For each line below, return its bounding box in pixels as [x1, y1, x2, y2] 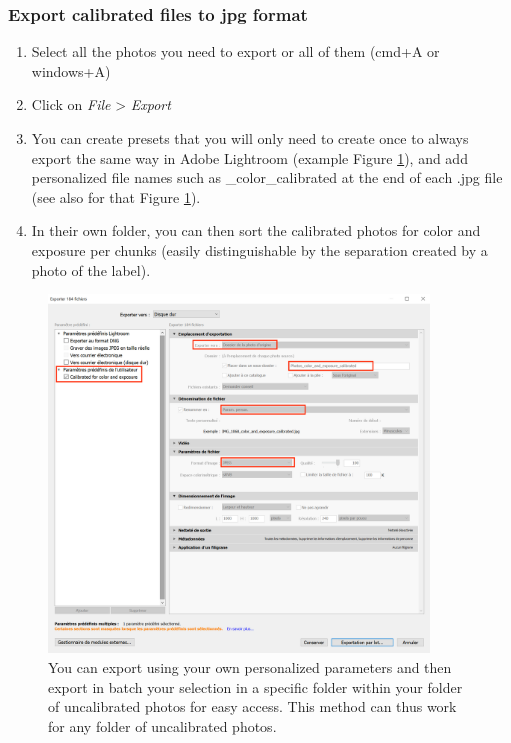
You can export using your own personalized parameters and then [48, 656, 452, 677]
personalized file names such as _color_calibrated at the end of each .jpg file [31, 167, 503, 188]
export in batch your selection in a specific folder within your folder [48, 676, 463, 697]
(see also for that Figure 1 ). [31, 186, 201, 207]
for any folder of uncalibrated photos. [48, 715, 277, 736]
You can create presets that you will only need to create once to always [31, 128, 469, 148]
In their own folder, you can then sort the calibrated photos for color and [31, 220, 481, 241]
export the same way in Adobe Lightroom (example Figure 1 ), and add [31, 147, 468, 168]
